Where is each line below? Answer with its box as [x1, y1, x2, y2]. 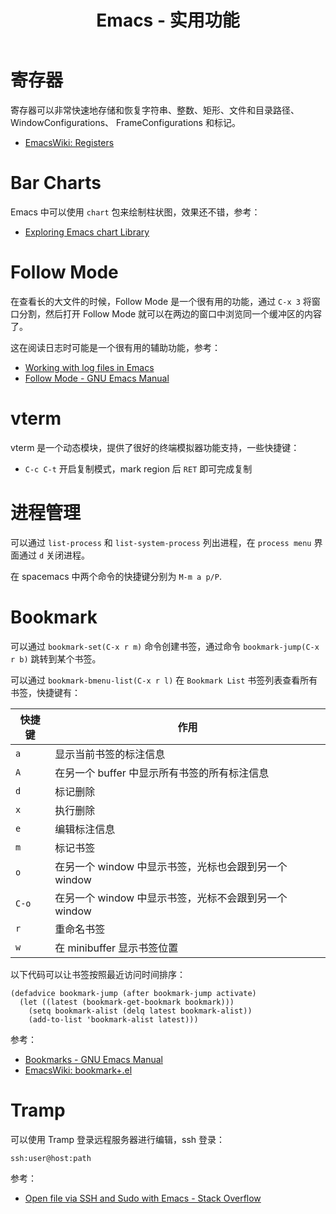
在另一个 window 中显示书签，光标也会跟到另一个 [54, 859, 288, 873]
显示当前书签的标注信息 [54, 747, 166, 761]
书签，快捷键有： [10, 686, 81, 698]
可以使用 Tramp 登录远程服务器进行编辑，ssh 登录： [10, 1133, 226, 1145]
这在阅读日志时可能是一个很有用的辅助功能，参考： [10, 341, 221, 353]
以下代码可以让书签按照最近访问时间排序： [10, 968, 186, 980]
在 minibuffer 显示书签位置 [54, 941, 179, 955]
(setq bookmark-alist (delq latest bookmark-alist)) [28, 1006, 253, 1016]
